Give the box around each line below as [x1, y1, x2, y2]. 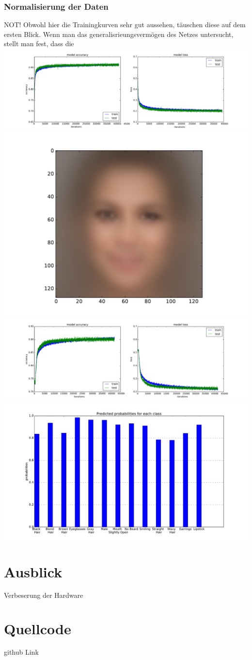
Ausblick [4, 562, 63, 582]
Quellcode [4, 618, 71, 638]
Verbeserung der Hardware [4, 590, 83, 600]
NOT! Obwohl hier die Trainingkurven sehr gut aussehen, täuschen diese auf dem [4, 19, 246, 30]
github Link [4, 646, 39, 657]
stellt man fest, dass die [4, 38, 74, 49]
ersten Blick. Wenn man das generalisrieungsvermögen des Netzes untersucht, [4, 29, 234, 39]
